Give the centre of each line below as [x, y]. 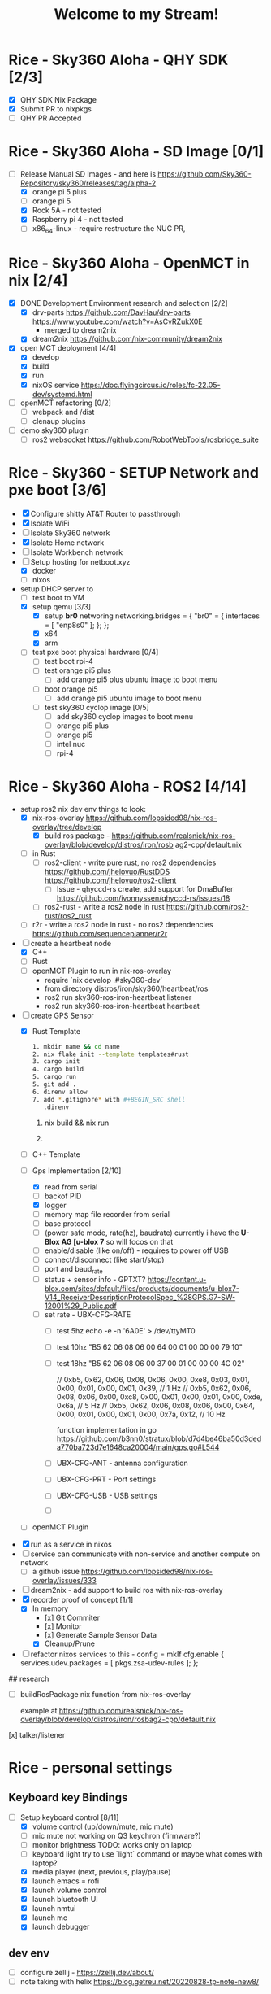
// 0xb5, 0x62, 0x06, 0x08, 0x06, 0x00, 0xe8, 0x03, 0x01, [153, 1380]
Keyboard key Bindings [68, 1798]
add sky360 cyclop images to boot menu [125, 716]
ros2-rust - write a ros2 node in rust [104, 907]
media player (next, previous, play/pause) [101, 1871]
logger [55, 1205]
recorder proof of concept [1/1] [82, 1600]
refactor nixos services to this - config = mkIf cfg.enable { [127, 1654]
